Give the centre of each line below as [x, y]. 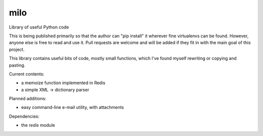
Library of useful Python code [39, 27]
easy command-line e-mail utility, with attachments [73, 107]
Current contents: [27, 74]
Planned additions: [28, 99]
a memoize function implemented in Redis [63, 83]
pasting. [17, 65]
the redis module [38, 125]
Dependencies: [24, 116]
